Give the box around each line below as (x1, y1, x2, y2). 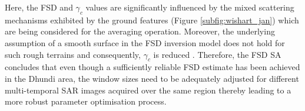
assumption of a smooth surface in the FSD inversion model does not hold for (5, 36, 285, 48)
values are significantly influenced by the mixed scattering (85, 1, 294, 13)
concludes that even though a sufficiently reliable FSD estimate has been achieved (5, 61, 300, 73)
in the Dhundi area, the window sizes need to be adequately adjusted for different (5, 72, 299, 84)
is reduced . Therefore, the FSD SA (153, 48, 281, 60)
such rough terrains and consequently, (5, 48, 141, 60)
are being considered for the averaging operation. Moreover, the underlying (5, 25, 275, 37)
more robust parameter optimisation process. (5, 95, 167, 107)
